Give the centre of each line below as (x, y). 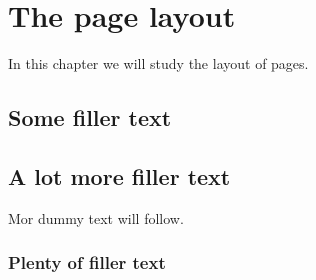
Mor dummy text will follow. (96, 217)
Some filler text (90, 117)
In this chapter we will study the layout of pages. (158, 63)
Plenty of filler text (87, 262)
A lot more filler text (119, 175)
